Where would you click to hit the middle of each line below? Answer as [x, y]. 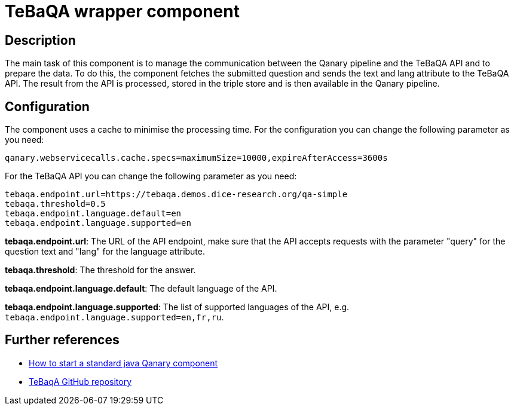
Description [40, 40]
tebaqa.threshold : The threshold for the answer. [100, 270]
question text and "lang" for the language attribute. [105, 252]
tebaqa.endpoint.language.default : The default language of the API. [141, 289]
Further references [62, 340]
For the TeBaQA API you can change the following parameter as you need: [151, 176]
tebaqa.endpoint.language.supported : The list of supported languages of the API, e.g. [177, 307]
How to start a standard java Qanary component [123, 363]
